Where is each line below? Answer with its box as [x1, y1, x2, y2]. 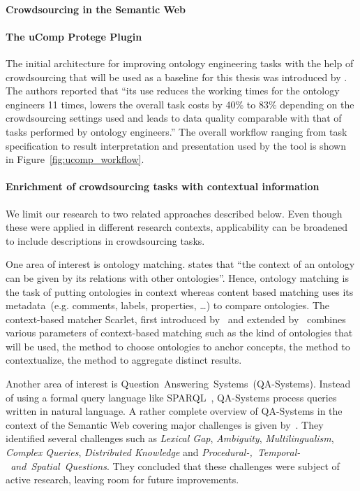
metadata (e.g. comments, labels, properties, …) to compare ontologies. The [6, 298, 329, 313]
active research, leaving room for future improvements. [6, 472, 239, 487]
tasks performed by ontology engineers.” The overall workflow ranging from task [6, 124, 347, 138]
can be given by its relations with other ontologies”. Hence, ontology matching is [6, 270, 349, 285]
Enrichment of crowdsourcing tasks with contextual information [6, 179, 320, 194]
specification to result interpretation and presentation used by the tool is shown [6, 138, 346, 152]
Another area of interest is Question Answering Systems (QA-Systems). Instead [6, 376, 351, 391]
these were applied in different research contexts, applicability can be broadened [6, 220, 348, 234]
